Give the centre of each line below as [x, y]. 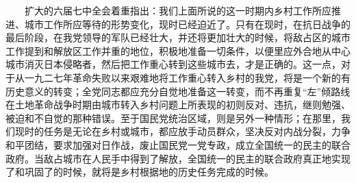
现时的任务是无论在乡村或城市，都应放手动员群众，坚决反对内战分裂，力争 [182, 131]
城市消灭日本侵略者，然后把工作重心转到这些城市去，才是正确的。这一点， [173, 64]
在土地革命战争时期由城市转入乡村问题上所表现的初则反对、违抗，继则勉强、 [178, 105]
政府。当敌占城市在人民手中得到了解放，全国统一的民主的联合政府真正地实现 [178, 158]
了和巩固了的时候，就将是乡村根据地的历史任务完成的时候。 [140, 172]
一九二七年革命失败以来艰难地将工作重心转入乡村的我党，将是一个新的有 [187, 77]
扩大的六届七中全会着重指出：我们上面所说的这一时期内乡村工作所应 [178, 10]
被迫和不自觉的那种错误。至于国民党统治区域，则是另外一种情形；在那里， [173, 118]
